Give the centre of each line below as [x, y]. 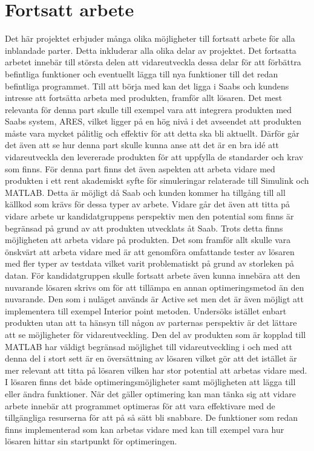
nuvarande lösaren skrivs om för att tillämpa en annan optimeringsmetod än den [155, 287]
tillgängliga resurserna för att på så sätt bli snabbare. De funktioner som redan [151, 417]
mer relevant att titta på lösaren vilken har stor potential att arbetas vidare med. [156, 370]
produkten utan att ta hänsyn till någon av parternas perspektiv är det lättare [151, 323]
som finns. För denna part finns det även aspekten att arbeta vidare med [140, 168]
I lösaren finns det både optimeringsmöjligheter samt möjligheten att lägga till [150, 382]
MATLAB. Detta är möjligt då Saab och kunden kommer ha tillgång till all [145, 192]
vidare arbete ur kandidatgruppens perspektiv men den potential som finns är [149, 216]
